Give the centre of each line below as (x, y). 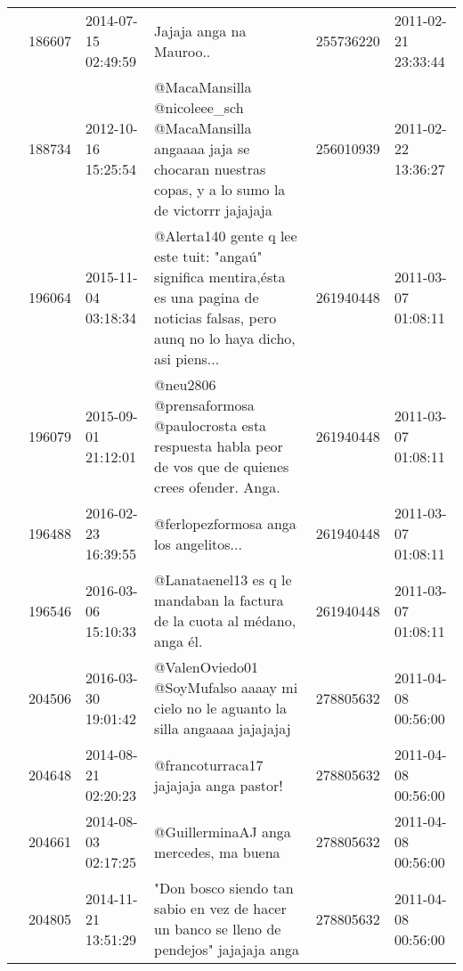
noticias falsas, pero (215, 318)
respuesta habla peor (219, 446)
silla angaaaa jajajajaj (223, 728)
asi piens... (187, 359)
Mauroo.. (183, 51)
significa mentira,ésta (220, 277)
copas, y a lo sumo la (220, 189)
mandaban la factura (219, 600)
